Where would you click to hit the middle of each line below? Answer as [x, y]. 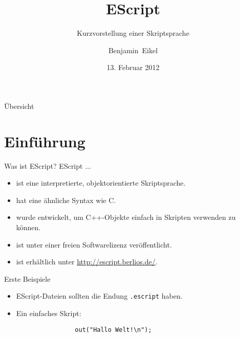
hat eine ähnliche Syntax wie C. [66, 200]
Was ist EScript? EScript [43, 165]
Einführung [45, 141]
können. [28, 227]
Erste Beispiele [27, 278]
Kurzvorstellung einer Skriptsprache [133, 33]
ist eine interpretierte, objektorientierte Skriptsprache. [101, 183]
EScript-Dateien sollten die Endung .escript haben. [99, 296]
